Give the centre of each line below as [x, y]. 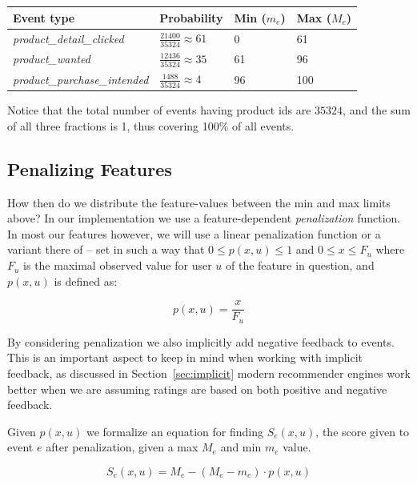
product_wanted [52, 59]
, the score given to [363, 431]
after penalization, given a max [122, 447]
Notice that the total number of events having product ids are [159, 110]
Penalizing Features [90, 168]
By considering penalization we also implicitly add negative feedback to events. [201, 341]
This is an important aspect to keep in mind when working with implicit [185, 357]
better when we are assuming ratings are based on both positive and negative [197, 389]
